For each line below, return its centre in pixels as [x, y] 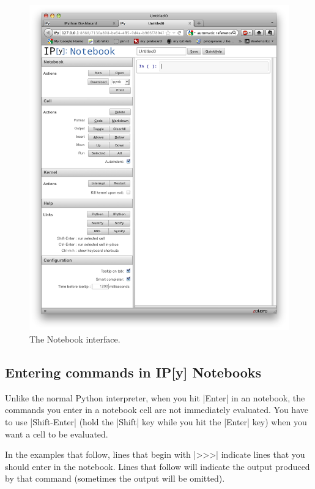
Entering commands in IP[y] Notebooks [133, 372]
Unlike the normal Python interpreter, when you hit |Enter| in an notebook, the [155, 397]
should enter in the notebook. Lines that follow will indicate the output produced [157, 466]
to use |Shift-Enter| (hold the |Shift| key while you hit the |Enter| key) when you [156, 422]
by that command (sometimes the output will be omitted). [115, 478]
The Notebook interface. [75, 339]
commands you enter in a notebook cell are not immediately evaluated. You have [157, 410]
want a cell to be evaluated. [57, 434]
